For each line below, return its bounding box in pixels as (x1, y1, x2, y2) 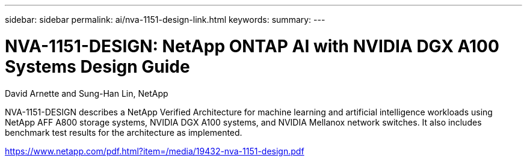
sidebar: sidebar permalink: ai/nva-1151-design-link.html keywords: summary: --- (5, 14, 325, 25)
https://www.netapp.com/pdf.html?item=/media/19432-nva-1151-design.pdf (5, 145, 304, 156)
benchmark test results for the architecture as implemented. (5, 127, 242, 138)
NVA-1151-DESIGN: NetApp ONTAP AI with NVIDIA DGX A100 (5, 35, 499, 56)
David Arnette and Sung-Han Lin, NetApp (5, 88, 168, 99)
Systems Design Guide (5, 56, 190, 77)
